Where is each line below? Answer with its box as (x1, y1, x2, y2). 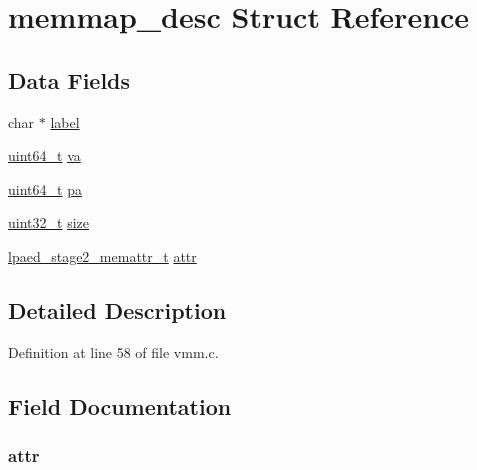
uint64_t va (8, 145, 81, 166)
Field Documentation (8, 390, 232, 421)
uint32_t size (8, 212, 89, 233)
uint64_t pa (8, 178, 82, 199)
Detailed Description (8, 294, 227, 325)
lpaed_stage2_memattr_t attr (8, 245, 197, 266)
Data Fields (8, 64, 131, 95)
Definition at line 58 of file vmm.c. (8, 341, 219, 362)
